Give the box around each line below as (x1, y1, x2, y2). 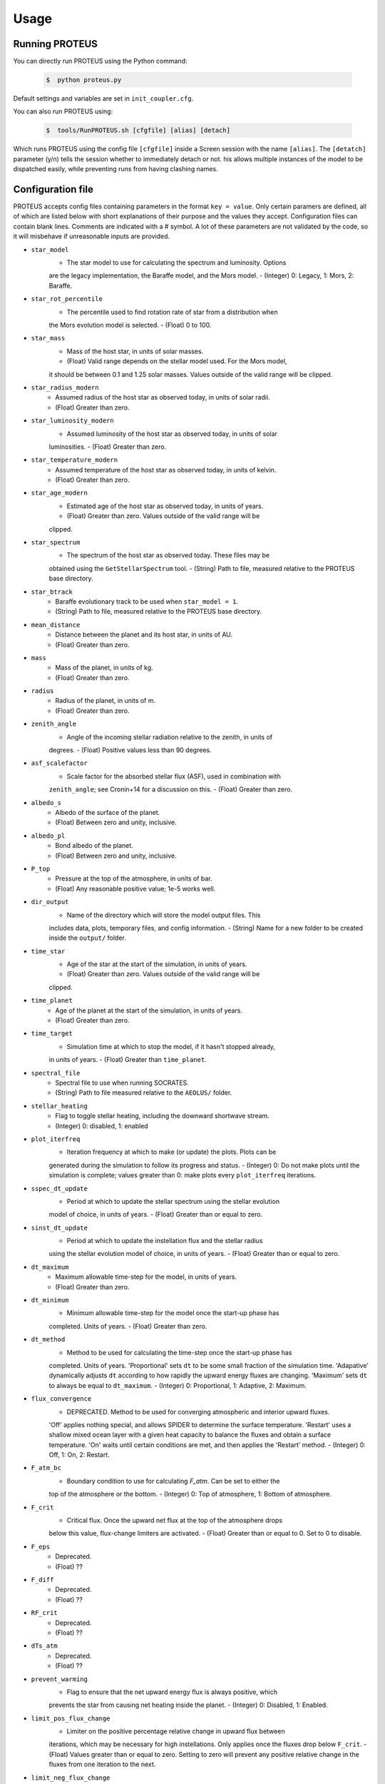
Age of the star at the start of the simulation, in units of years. (66, 960, 247, 968)
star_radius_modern (31, 383, 99, 392)
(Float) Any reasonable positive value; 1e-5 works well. (55, 884, 216, 893)
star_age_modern (31, 489, 88, 497)
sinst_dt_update (31, 1224, 88, 1232)
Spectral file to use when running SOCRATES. (55, 1078, 189, 1087)
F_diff (31, 1576, 54, 1583)
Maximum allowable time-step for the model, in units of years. (55, 1272, 237, 1281)
